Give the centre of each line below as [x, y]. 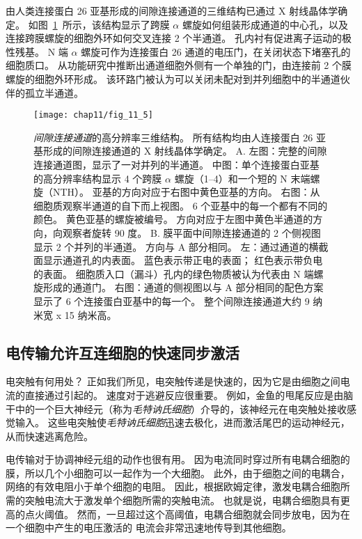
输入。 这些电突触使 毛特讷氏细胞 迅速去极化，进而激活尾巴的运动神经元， [182, 422]
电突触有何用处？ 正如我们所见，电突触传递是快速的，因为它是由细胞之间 [173, 381]
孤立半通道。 [54, 92]
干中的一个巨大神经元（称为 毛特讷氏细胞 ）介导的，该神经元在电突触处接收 [176, 408]
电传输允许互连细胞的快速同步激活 [123, 352]
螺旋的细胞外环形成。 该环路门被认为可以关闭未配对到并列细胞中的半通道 [173, 78]
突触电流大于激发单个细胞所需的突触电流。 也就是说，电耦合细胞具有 [182, 500]
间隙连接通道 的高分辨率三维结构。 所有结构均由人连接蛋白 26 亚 [180, 137]
